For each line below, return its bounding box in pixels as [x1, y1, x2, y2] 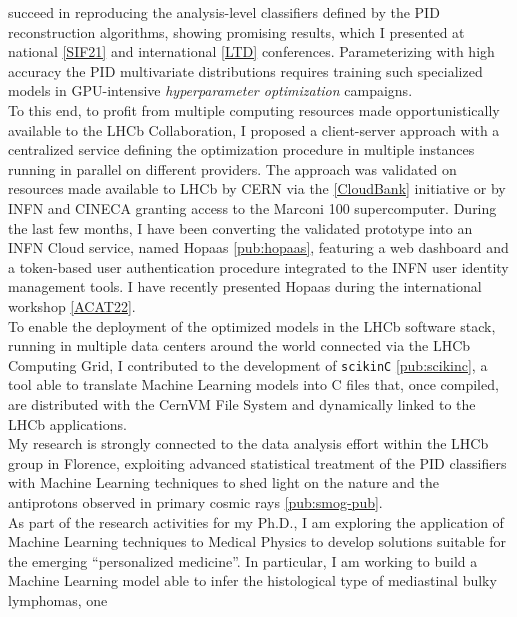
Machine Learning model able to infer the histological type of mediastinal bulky [8, 570, 497, 591]
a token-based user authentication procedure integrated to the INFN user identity [8, 256, 509, 277]
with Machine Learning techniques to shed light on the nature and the [8, 472, 439, 493]
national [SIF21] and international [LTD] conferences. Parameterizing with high [8, 41, 495, 62]
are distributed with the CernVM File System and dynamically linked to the [8, 393, 476, 414]
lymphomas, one [8, 589, 108, 610]
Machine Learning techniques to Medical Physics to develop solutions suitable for [8, 531, 506, 552]
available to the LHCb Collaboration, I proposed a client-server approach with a [8, 119, 500, 140]
